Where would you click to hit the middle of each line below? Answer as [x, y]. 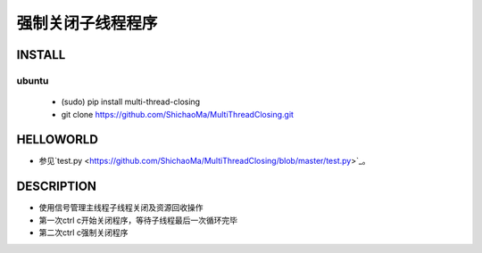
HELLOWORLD [57, 139]
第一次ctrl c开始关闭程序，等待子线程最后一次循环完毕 [138, 220]
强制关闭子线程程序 [87, 23]
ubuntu [33, 80]
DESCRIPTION [57, 187]
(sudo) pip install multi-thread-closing [131, 102]
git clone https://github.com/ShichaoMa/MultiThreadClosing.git [178, 114]
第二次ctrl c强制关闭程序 [83, 233]
